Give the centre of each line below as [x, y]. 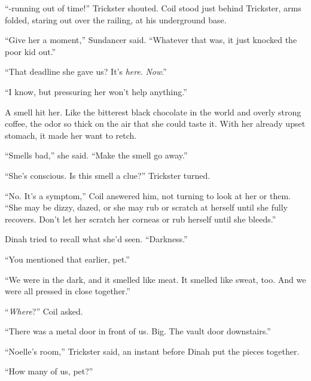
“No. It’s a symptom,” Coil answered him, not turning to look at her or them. [148, 195]
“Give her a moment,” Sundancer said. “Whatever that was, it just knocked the [151, 40]
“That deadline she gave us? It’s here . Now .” [86, 71]
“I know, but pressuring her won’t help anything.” [96, 91]
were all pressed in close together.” [68, 291]
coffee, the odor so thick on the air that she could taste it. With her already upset [155, 124]
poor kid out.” [31, 51]
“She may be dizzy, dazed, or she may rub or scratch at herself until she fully [146, 207]
